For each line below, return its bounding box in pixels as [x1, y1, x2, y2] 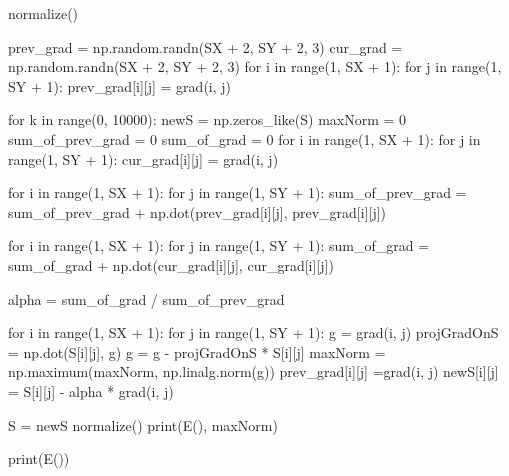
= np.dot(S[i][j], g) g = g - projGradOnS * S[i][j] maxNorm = [8, 341, 386, 362]
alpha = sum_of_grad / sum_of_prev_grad [8, 288, 285, 309]
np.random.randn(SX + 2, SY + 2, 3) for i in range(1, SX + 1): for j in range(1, [8, 56, 502, 77]
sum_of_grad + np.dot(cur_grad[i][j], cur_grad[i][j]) [8, 254, 334, 275]
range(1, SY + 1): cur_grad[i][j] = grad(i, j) [8, 148, 279, 169]
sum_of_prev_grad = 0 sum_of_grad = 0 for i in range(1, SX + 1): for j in [8, 128, 481, 149]
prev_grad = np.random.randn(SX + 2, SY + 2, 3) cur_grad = [8, 36, 403, 57]
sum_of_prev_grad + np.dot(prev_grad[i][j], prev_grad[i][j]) [8, 201, 387, 222]
